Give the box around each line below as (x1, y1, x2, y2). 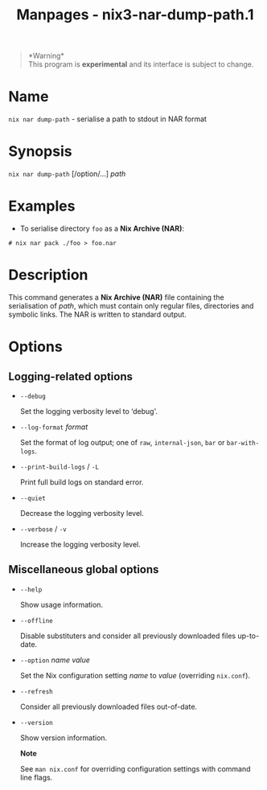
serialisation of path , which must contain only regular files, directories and (8, 301, 254, 310)
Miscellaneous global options (8, 563, 159, 576)
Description (8, 266, 88, 284)
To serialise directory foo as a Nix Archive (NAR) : (19, 223, 185, 233)
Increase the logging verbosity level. (19, 539, 141, 549)
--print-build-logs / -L (19, 461, 99, 471)
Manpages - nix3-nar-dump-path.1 (15, 6, 255, 24)
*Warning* (27, 51, 64, 61)
